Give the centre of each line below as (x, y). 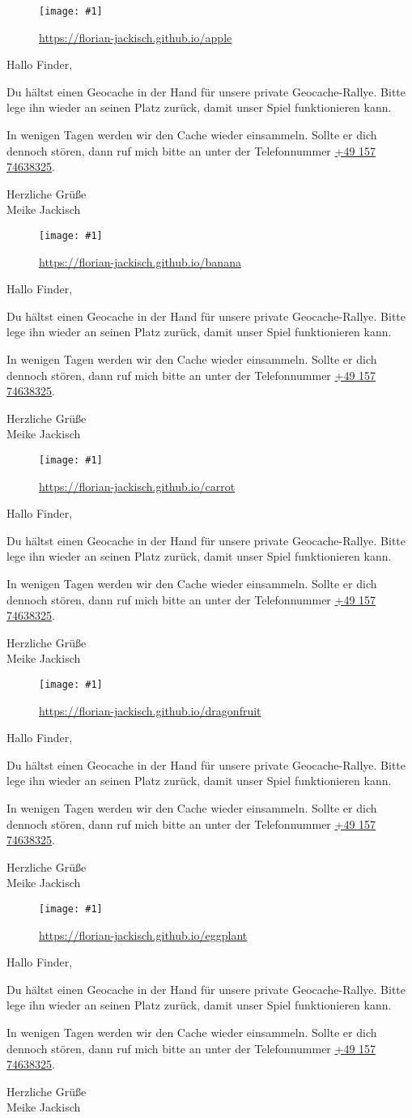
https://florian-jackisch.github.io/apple (136, 37)
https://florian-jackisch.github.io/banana (140, 261)
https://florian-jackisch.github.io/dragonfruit (150, 710)
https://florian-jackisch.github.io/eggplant (143, 935)
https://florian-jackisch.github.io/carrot (137, 486)
